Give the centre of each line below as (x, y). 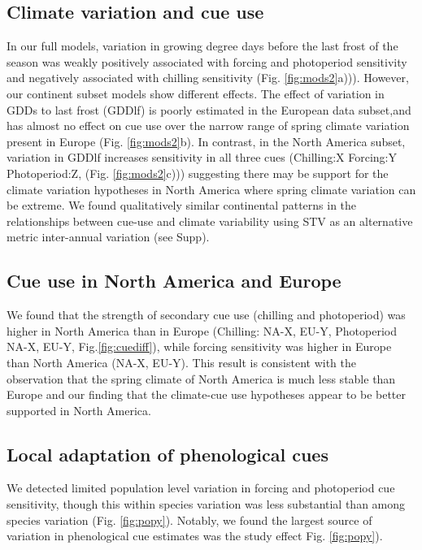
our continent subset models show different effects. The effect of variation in (196, 93)
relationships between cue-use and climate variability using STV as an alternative (210, 221)
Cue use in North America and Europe (174, 281)
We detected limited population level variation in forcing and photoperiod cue (201, 488)
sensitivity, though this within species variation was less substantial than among (206, 504)
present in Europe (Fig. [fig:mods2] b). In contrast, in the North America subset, (206, 141)
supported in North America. (79, 410)
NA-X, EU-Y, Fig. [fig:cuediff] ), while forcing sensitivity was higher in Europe (199, 346)
